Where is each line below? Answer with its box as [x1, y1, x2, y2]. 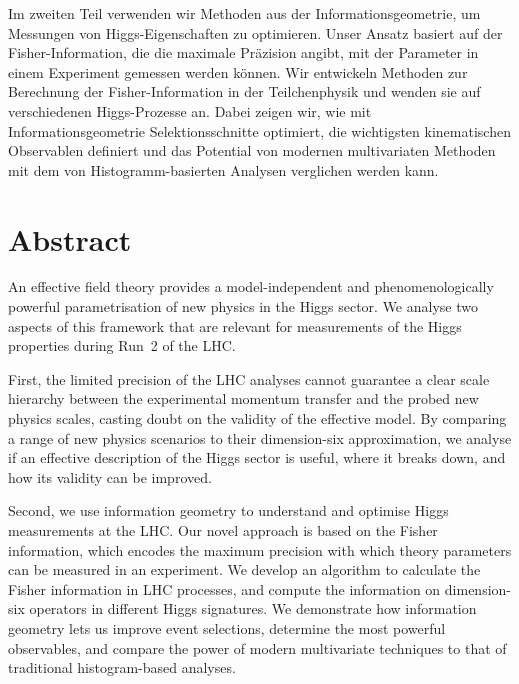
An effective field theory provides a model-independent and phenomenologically [8, 276, 494, 297]
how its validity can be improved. [8, 466, 212, 487]
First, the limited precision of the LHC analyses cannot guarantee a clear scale [8, 368, 490, 389]
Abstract [8, 218, 132, 259]
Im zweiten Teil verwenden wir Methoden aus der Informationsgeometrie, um [8, 3, 481, 23]
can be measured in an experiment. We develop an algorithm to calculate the [8, 559, 481, 580]
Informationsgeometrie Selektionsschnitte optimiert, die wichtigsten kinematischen [8, 120, 511, 141]
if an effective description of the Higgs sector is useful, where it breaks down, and [8, 447, 506, 468]
